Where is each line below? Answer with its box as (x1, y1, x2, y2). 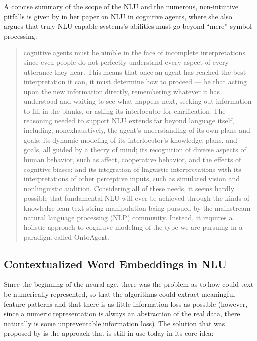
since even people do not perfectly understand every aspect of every (23, 57, 229, 67)
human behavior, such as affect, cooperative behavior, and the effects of (23, 154, 241, 164)
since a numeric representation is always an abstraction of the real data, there (4, 308, 240, 319)
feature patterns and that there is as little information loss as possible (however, (4, 298, 248, 309)
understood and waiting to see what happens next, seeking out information (23, 96, 252, 106)
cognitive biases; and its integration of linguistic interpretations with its (23, 164, 241, 174)
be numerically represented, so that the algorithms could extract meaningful (4, 289, 235, 299)
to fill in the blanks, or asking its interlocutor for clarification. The (23, 105, 226, 115)
